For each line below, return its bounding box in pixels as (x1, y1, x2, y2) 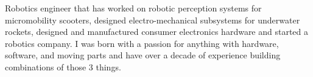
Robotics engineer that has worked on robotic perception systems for (5, 2, 262, 14)
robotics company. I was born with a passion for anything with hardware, (5, 37, 279, 49)
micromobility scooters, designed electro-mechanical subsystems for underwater (5, 13, 300, 26)
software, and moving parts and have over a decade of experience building (5, 49, 281, 61)
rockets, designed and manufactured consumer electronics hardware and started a (5, 25, 309, 38)
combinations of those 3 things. (5, 60, 121, 73)
